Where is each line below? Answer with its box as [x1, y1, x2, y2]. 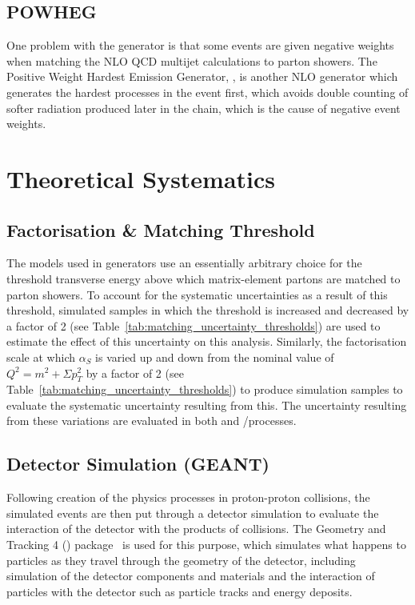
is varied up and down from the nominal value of [95, 348, 334, 365]
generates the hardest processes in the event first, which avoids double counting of [6, 83, 409, 100]
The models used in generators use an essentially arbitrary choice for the [6, 254, 362, 271]
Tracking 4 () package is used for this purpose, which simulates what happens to [6, 536, 406, 553]
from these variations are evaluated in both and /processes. [6, 412, 297, 429]
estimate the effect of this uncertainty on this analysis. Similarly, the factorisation [6, 333, 407, 350]
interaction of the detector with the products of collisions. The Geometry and [6, 520, 386, 537]
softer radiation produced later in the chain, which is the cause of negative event [6, 99, 401, 116]
